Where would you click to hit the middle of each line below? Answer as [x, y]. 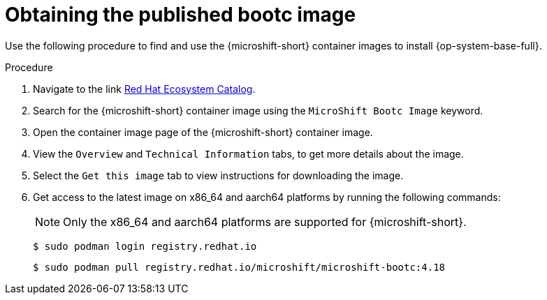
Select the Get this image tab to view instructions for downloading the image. [218, 175]
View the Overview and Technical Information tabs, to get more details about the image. [248, 153]
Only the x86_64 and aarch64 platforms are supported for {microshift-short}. [265, 222]
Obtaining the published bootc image [181, 15]
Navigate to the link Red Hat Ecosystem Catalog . [144, 89]
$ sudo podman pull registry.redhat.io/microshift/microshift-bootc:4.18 [239, 267]
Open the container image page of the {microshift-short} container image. [203, 132]
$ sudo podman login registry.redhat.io [145, 246]
